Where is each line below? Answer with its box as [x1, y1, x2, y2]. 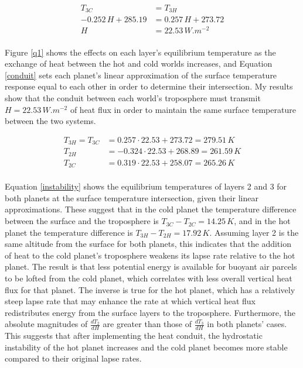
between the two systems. [5, 115, 96, 127]
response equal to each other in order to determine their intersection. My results [5, 80, 293, 92]
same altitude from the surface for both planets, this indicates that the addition [5, 238, 291, 250]
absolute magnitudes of [5, 318, 88, 330]
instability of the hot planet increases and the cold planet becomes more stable [5, 341, 288, 353]
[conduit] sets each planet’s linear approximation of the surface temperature [5, 68, 277, 81]
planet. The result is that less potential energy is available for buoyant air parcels [5, 260, 297, 273]
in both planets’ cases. [207, 318, 287, 330]
